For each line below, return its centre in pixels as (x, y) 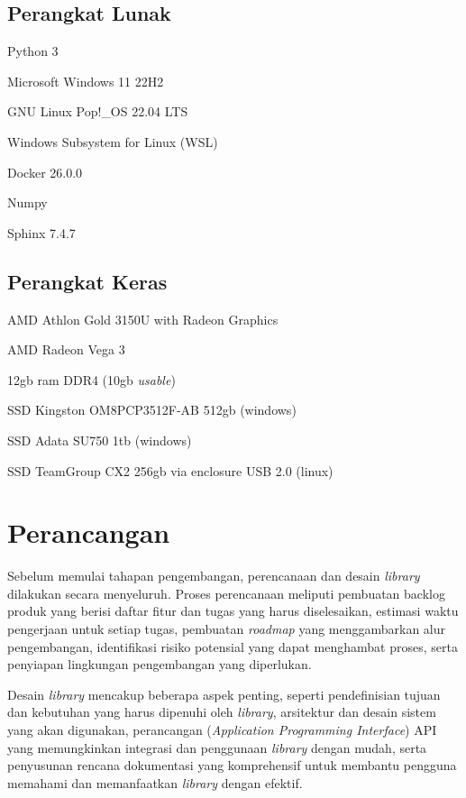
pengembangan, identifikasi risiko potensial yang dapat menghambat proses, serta (233, 646)
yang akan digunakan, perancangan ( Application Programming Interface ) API (222, 729)
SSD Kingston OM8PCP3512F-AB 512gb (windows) (152, 410)
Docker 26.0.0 (45, 172)
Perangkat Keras (87, 281)
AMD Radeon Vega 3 (66, 349)
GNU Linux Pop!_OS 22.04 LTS (98, 111)
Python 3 (33, 51)
